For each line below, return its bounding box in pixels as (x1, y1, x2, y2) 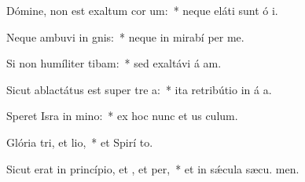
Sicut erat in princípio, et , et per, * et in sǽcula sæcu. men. (6, 160, 299, 177)
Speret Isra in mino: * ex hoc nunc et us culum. (6, 107, 238, 124)
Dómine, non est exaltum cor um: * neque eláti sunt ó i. (6, 2, 278, 18)
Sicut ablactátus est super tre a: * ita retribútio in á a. (6, 81, 272, 97)
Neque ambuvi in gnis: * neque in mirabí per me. (6, 28, 244, 45)
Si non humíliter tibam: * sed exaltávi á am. (6, 55, 222, 71)
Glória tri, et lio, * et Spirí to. (6, 133, 153, 150)
